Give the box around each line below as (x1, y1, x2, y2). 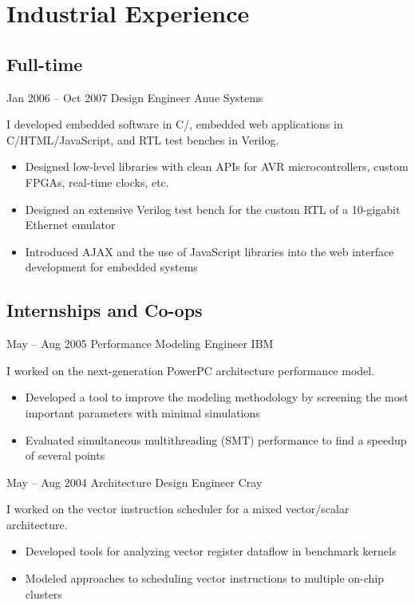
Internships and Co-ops (6, 298, 203, 322)
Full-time (6, 51, 83, 76)
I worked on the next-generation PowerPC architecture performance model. (6, 362, 375, 378)
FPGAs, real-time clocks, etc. (25, 173, 169, 190)
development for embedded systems (25, 259, 198, 275)
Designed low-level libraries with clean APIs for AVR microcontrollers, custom (25, 158, 409, 175)
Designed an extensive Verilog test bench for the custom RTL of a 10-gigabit (25, 200, 401, 217)
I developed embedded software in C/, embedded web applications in (6, 116, 343, 132)
